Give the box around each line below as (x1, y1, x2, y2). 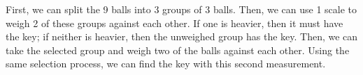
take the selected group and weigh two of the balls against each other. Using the (6, 42, 350, 57)
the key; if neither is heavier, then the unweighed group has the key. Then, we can (6, 29, 358, 44)
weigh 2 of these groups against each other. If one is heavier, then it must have (6, 15, 343, 30)
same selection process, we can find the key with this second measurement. (6, 56, 326, 71)
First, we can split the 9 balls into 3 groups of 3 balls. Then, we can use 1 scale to (6, 2, 357, 16)
